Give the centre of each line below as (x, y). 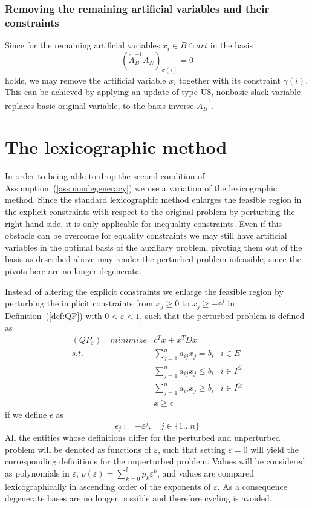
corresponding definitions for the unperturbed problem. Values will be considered (155, 461)
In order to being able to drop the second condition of (105, 176)
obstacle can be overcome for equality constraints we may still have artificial (146, 235)
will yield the (275, 449)
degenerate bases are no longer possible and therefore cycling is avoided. (138, 498)
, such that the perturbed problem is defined (222, 315)
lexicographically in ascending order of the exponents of (108, 486)
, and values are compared (205, 473)
